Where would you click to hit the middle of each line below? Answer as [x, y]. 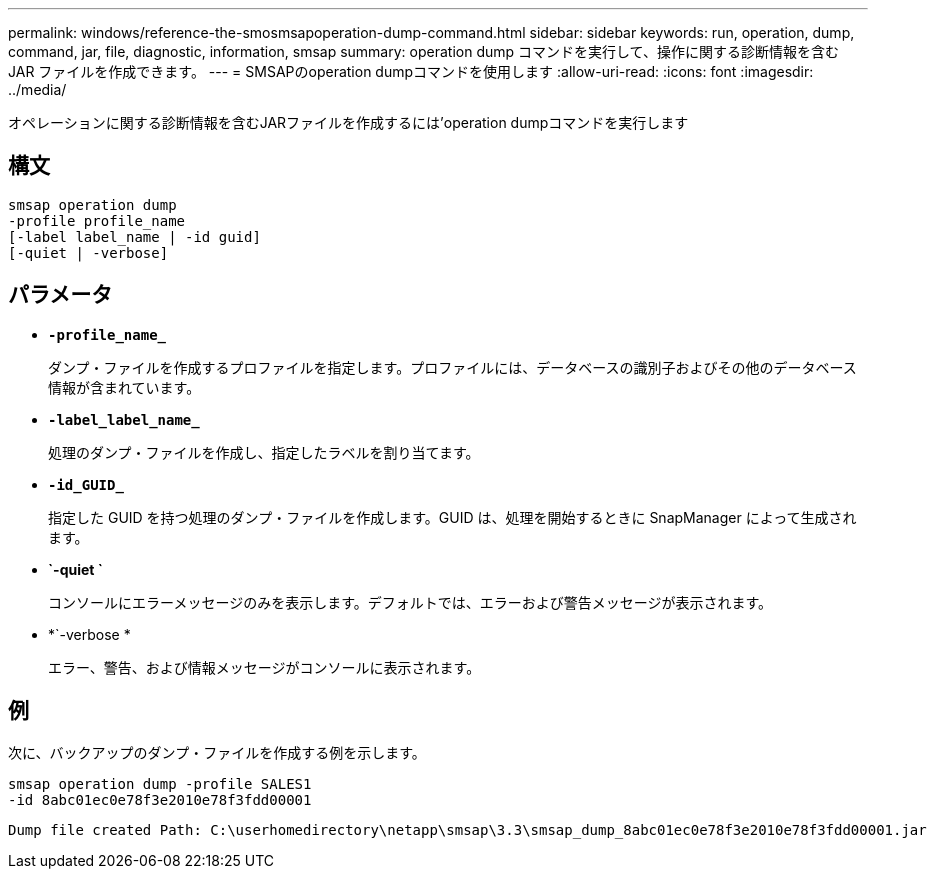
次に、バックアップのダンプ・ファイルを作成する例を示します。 [217, 752]
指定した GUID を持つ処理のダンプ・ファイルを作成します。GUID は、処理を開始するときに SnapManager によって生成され [452, 517]
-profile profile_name [97, 220]
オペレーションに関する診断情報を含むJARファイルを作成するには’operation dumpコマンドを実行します [348, 122]
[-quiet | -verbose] [88, 252]
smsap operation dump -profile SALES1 [160, 783]
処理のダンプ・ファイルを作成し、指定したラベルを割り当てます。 [264, 452]
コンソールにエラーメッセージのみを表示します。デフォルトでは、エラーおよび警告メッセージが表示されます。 [410, 602]
